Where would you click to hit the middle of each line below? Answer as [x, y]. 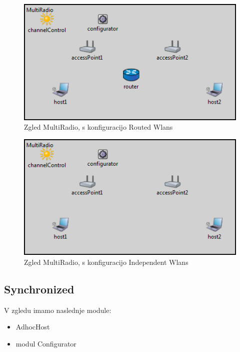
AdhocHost [33, 327]
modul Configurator [46, 343]
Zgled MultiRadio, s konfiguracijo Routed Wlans [98, 127]
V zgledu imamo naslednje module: [58, 310]
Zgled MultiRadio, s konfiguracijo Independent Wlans [106, 262]
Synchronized [39, 289]
